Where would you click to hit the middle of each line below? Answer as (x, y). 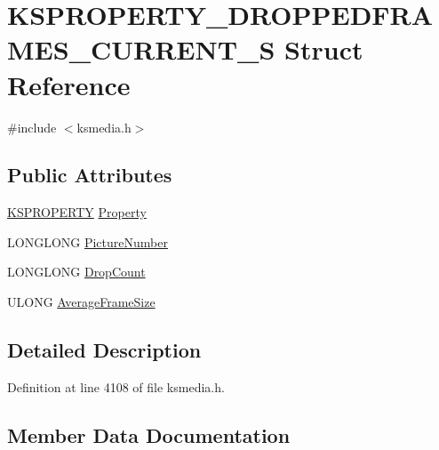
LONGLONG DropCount (76, 272)
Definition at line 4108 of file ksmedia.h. (116, 386)
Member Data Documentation (149, 434)
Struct (324, 49)
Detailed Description (104, 350)
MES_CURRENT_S (141, 49)
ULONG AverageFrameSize (81, 302)
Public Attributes (90, 175)
